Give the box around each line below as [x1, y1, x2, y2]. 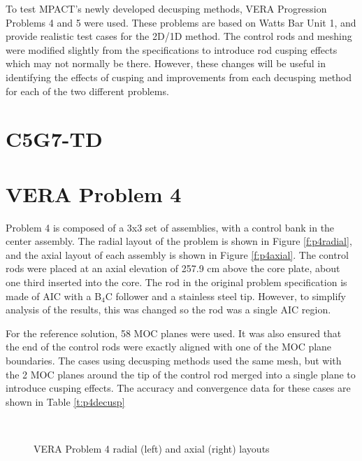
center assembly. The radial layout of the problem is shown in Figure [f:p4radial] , [6, 234, 352, 248]
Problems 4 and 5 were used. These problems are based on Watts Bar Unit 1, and [6, 15, 356, 29]
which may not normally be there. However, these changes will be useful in [6, 56, 326, 71]
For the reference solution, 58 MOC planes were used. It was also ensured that [6, 325, 342, 340]
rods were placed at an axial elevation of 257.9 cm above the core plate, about [6, 261, 340, 276]
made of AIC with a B [6, 288, 102, 303]
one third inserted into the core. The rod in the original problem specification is [6, 275, 347, 290]
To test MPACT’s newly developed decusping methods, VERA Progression [6, 1, 327, 15]
